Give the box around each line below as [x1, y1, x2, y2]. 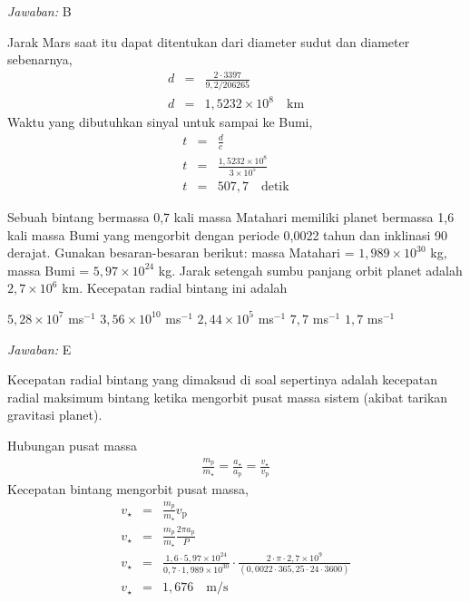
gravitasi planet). [7, 405, 103, 424]
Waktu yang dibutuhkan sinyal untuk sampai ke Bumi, [7, 112, 313, 131]
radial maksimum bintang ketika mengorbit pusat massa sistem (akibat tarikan [7, 387, 448, 406]
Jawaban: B [7, 2, 72, 20]
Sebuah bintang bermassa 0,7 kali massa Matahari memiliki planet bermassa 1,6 [7, 207, 455, 226]
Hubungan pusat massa [7, 435, 137, 454]
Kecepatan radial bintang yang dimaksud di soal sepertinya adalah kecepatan [7, 370, 438, 389]
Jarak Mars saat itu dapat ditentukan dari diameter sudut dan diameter [7, 32, 410, 51]
